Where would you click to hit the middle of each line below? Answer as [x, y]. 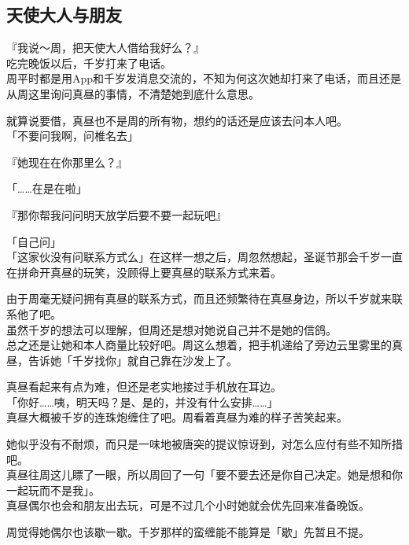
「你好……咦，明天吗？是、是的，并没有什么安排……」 [142, 401]
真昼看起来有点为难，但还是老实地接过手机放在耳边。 [144, 387]
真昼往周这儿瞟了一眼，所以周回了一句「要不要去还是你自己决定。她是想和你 [204, 475]
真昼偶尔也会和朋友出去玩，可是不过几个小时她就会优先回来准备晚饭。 [188, 505]
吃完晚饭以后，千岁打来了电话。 [89, 63]
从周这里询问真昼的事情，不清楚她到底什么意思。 [133, 93]
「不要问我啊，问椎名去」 [72, 136]
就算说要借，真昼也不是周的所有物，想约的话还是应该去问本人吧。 [177, 120]
